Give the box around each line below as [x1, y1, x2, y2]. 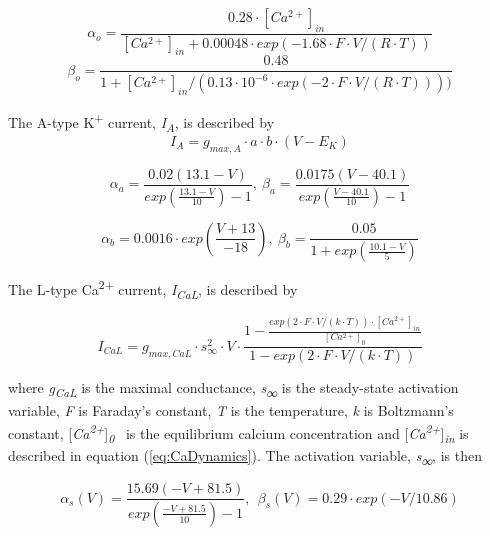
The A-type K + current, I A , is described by [8, 109, 275, 135]
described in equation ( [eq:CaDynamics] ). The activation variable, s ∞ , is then [8, 444, 482, 468]
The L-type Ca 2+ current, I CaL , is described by [8, 276, 298, 302]
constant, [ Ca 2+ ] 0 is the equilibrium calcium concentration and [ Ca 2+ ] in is [8, 420, 469, 446]
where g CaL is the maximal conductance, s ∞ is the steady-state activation [8, 377, 459, 401]
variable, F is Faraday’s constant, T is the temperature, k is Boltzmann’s [8, 399, 454, 420]
